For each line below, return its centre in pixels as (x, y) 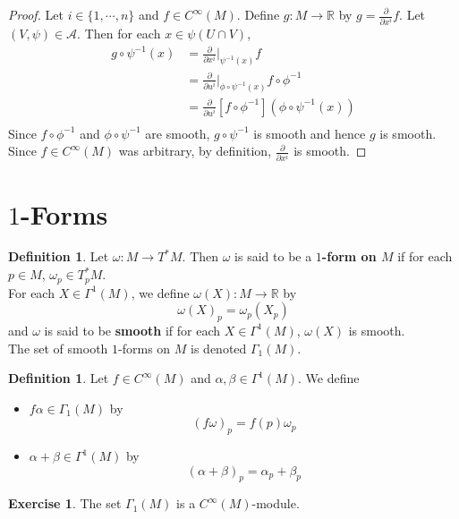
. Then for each (119, 34)
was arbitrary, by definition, (195, 151)
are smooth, (178, 133)
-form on (349, 256)
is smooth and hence (310, 133)
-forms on (144, 348)
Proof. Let (36, 14)
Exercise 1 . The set (65, 503)
